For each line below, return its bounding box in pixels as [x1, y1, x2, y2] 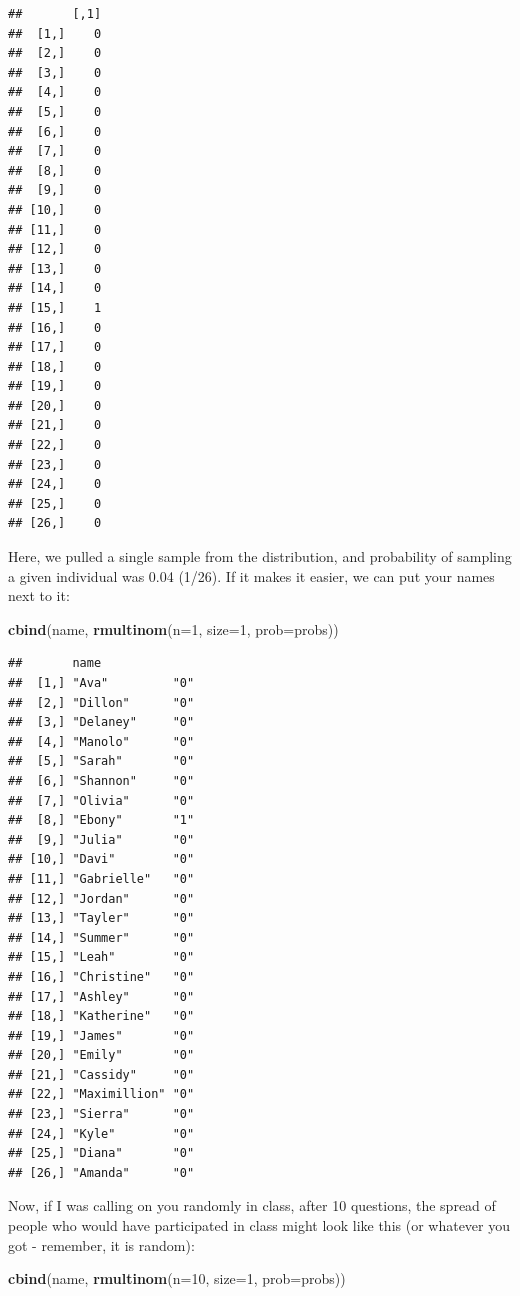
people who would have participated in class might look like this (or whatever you [8, 1215, 511, 1236]
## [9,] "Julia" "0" [8, 832, 195, 847]
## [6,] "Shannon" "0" [8, 773, 195, 788]
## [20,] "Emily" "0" [8, 1048, 195, 1063]
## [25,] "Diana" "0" [8, 1146, 195, 1161]
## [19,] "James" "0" [8, 1028, 195, 1043]
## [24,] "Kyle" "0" [8, 1126, 195, 1141]
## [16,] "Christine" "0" [8, 969, 195, 984]
